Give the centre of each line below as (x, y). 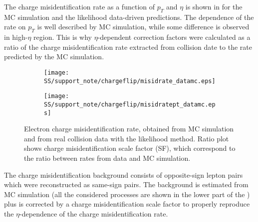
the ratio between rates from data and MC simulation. (107, 158)
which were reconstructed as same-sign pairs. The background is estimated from (126, 184)
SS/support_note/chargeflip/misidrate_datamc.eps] (130, 81)
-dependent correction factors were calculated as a (174, 37)
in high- (16, 37)
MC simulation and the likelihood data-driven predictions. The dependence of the (129, 17)
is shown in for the (214, 6)
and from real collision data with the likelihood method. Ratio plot (127, 138)
